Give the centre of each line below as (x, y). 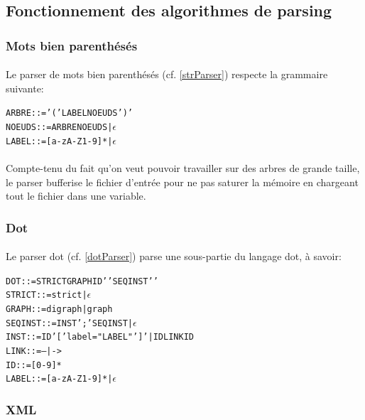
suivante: (25, 88)
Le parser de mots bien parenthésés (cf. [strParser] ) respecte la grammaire (167, 74)
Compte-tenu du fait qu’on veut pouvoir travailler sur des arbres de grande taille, (183, 167)
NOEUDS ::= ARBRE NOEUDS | (59, 128)
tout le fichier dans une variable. (76, 196)
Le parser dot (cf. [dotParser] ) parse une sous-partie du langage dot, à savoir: (174, 256)
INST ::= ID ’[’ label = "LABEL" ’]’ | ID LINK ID (100, 337)
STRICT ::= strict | (47, 295)
